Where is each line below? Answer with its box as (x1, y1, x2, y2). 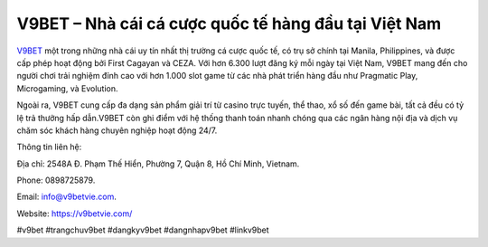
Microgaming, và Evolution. (16, 82, 118, 94)
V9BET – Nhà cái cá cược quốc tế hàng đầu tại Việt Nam (16, 14, 442, 33)
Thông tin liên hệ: (16, 141, 82, 153)
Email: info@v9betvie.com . (16, 191, 117, 203)
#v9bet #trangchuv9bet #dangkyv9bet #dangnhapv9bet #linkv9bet (16, 224, 270, 235)
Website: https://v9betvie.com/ (16, 208, 133, 219)
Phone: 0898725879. (16, 175, 96, 185)
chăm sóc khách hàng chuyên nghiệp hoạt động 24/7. (16, 125, 218, 136)
